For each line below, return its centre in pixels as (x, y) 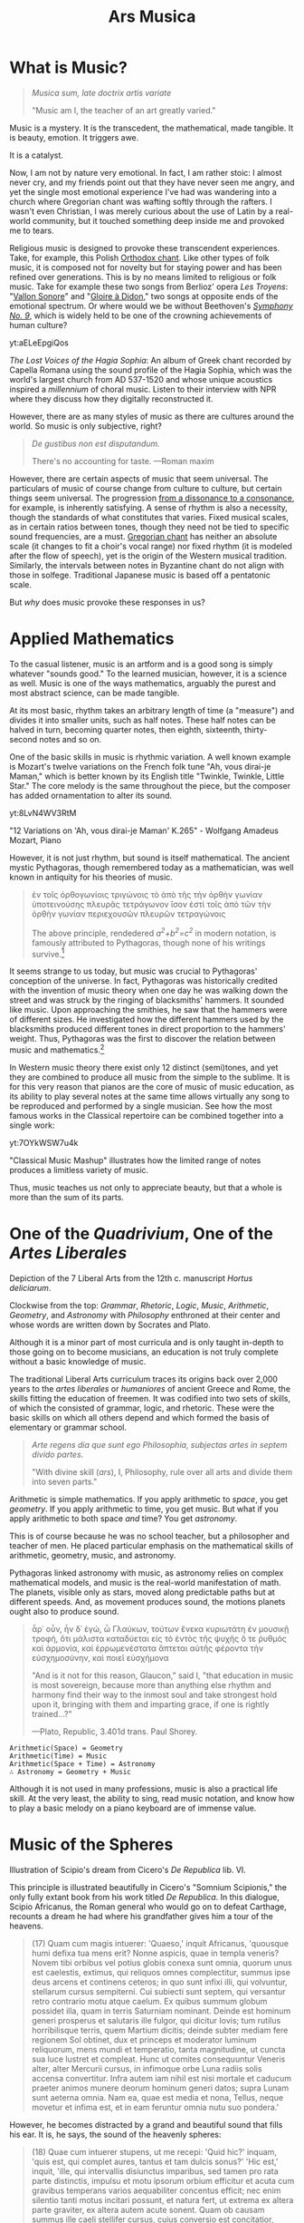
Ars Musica (152, 17)
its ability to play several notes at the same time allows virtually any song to (149, 1096)
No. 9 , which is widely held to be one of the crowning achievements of (141, 315)
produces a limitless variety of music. (79, 1170)
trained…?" (52, 1713)
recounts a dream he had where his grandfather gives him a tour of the (141, 1916)
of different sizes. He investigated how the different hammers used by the (147, 1019)
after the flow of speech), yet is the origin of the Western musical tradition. (148, 556)
